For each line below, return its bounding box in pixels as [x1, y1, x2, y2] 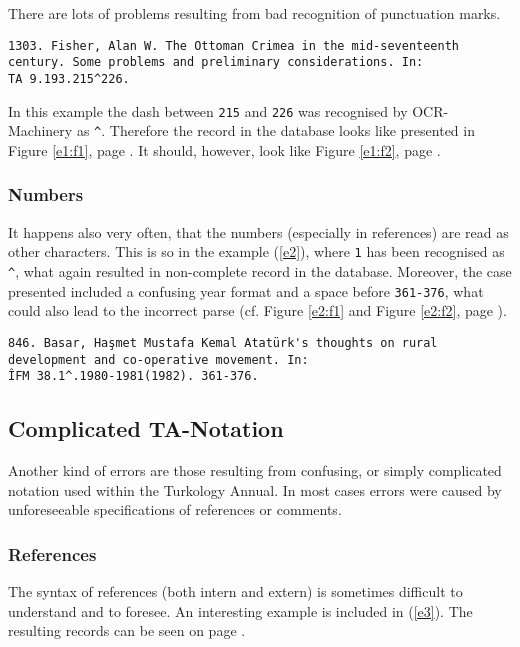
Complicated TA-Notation [8, 413, 284, 444]
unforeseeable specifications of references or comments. [8, 499, 342, 520]
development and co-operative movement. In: [8, 352, 309, 367]
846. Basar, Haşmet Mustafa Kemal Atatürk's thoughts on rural [8, 335, 438, 350]
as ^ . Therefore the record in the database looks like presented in [76, 120, 475, 141]
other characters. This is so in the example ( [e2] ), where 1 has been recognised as [8, 241, 505, 262]
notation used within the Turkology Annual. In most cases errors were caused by [8, 479, 502, 500]
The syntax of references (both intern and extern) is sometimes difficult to [8, 581, 463, 602]
